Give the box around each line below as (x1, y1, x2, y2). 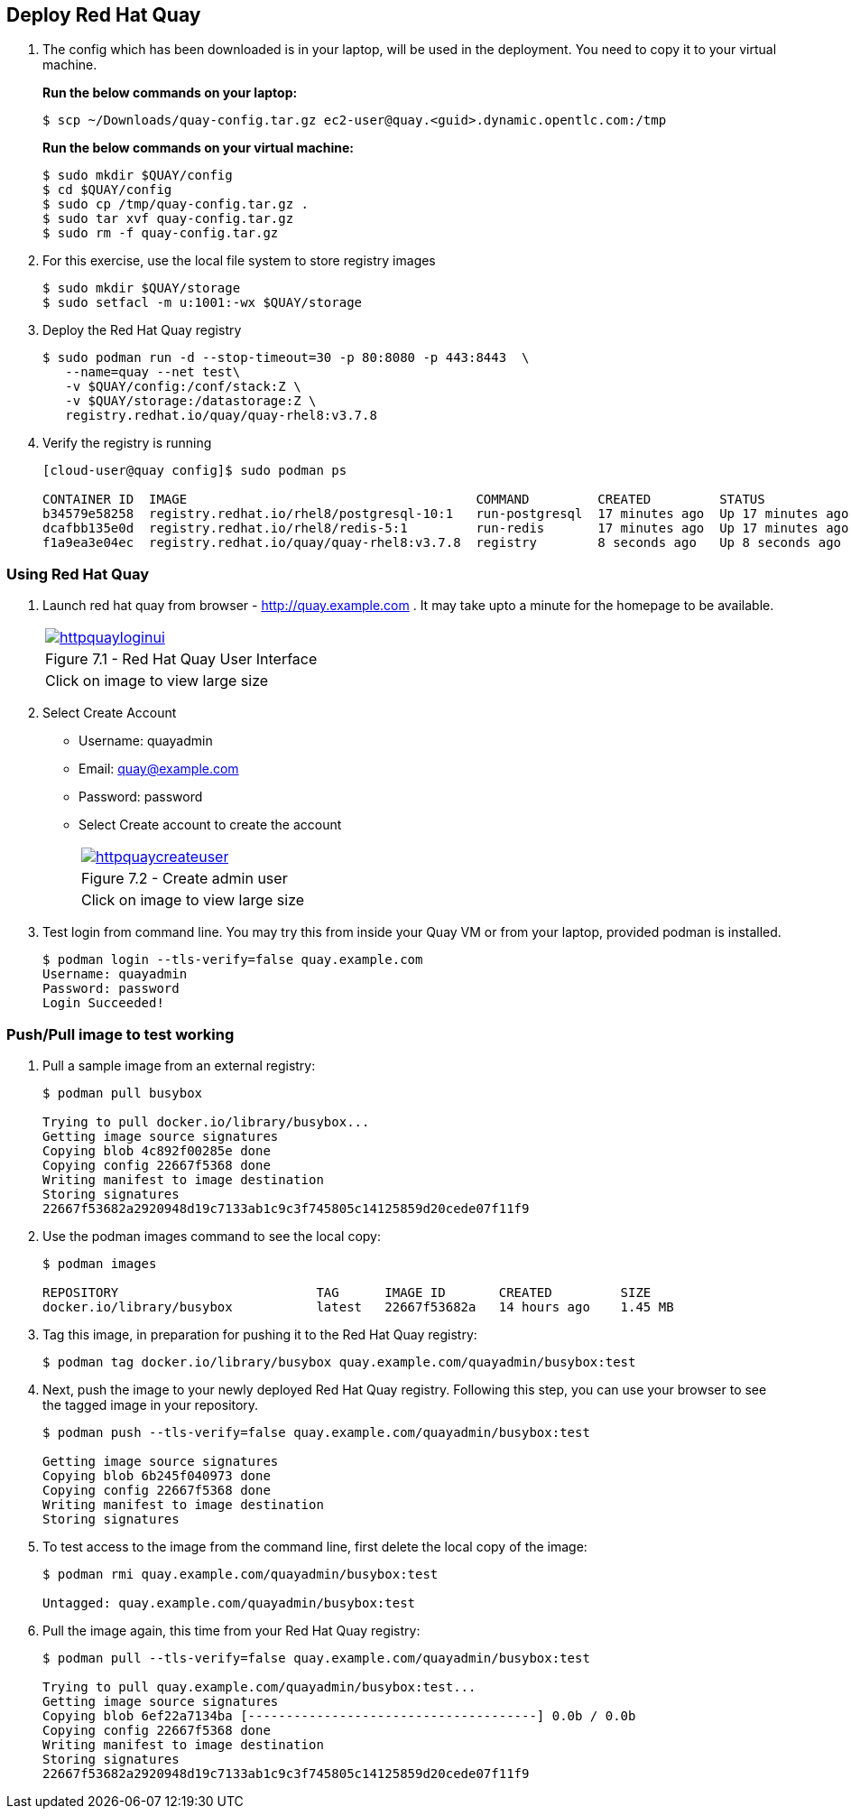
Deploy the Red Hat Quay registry (42, 322, 242, 338)
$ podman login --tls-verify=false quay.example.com (42, 952, 423, 968)
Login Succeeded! (42, 996, 164, 1011)
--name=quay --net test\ (65, 365, 241, 380)
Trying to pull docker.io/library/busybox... (42, 1114, 370, 1129)
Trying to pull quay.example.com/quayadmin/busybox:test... (42, 1679, 476, 1694)
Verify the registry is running (42, 435, 212, 451)
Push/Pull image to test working (6, 1024, 235, 1043)
